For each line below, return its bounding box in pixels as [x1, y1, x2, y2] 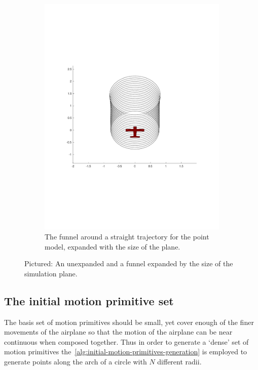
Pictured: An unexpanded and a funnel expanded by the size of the [24, 258, 233, 269]
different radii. [157, 356, 202, 366]
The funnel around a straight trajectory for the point [45, 231, 209, 241]
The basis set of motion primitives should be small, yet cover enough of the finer [4, 316, 254, 327]
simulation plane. [24, 268, 78, 278]
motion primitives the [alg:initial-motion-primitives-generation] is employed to [4, 346, 247, 357]
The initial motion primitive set [4, 293, 174, 308]
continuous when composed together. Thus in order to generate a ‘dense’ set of [4, 336, 249, 347]
